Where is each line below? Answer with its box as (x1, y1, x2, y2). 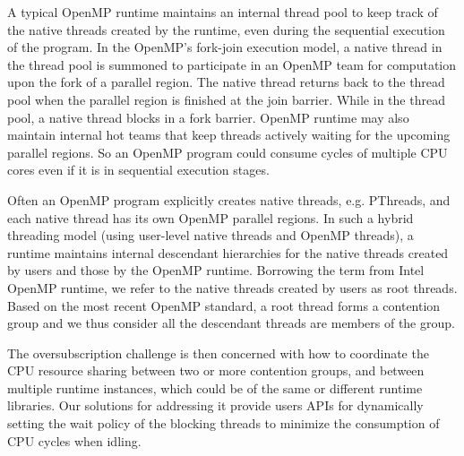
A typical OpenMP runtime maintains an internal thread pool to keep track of (7, 3, 438, 21)
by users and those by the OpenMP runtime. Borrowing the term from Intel (7, 261, 425, 280)
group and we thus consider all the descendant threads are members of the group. (7, 314, 455, 332)
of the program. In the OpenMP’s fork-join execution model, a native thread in (7, 38, 443, 56)
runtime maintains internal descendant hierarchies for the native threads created (7, 243, 449, 262)
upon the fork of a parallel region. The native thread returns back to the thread (7, 73, 445, 91)
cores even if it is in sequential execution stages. (7, 160, 270, 179)
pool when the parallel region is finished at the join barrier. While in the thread (7, 90, 445, 108)
